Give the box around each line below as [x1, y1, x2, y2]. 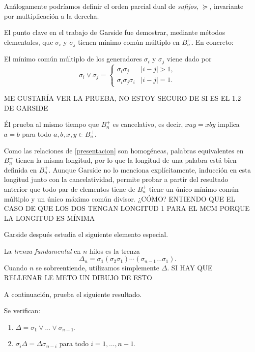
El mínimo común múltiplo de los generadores [4, 54, 142, 64]
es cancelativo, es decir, [113, 119, 183, 129]
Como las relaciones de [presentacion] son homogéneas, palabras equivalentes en [4, 145, 244, 155]
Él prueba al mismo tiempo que [4, 119, 99, 129]
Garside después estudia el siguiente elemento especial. [4, 229, 168, 239]
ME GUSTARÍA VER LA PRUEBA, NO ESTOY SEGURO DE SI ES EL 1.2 [4, 93, 241, 103]
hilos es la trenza [89, 245, 140, 256]
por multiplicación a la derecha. [4, 10, 99, 21]
